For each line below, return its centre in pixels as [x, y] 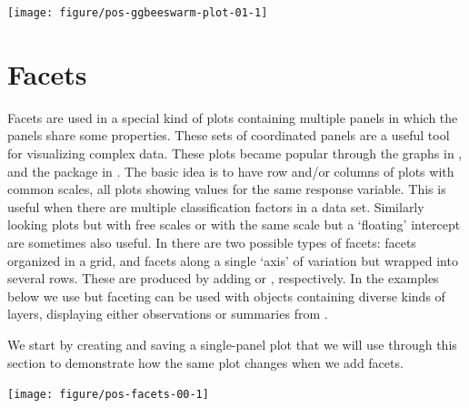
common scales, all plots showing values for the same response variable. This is [227, 189]
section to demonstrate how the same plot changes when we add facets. [205, 362]
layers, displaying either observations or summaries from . [168, 314]
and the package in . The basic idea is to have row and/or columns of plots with [231, 171]
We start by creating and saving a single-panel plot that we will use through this [232, 344]
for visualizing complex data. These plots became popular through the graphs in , [235, 153]
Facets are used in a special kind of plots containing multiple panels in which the [233, 117]
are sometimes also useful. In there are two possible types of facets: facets [212, 242]
